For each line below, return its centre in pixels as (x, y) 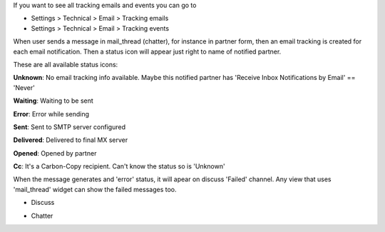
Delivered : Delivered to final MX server (71, 140)
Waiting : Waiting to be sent (53, 101)
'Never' (24, 87)
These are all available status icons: (66, 64)
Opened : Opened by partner (55, 153)
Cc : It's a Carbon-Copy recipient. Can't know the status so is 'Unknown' (119, 166)
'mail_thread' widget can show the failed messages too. (95, 189)
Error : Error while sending (51, 114)
